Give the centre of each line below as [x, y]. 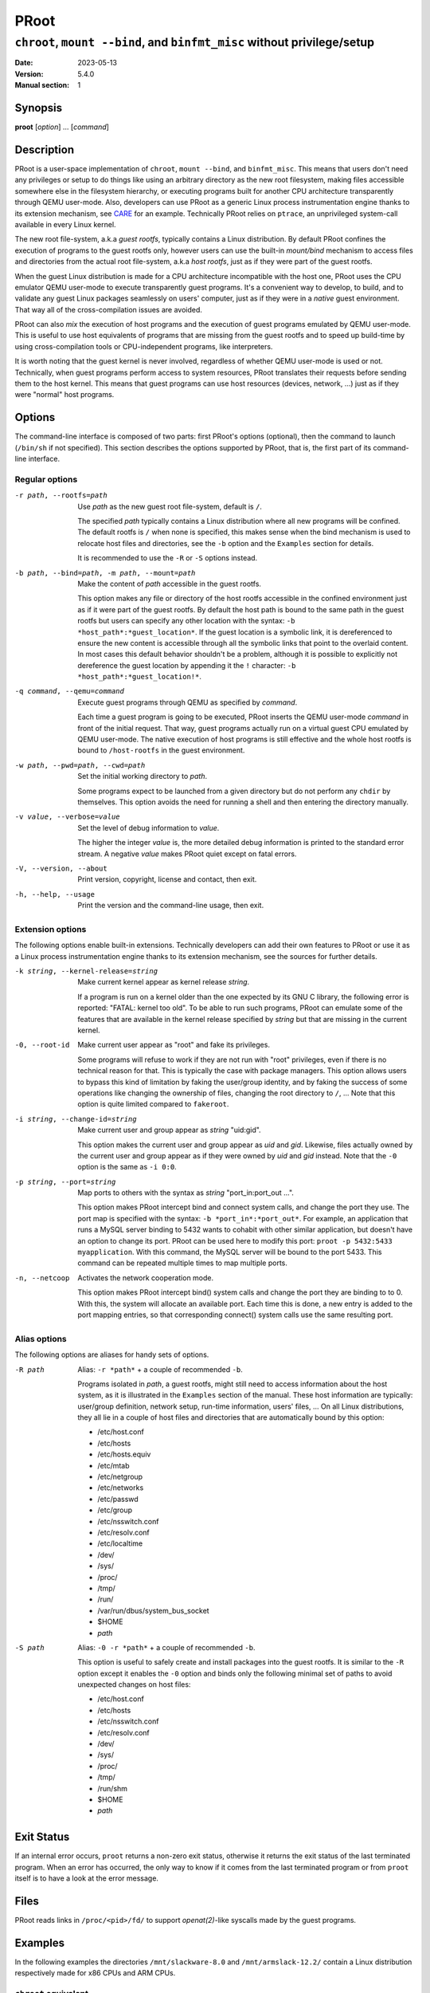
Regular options [46, 479]
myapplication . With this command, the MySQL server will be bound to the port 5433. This [230, 1252]
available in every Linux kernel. [65, 224]
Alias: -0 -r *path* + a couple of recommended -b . [166, 1647]
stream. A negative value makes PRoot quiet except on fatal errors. [187, 854]
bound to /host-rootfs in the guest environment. [161, 750]
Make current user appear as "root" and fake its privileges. [174, 1045]
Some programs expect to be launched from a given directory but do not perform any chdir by [234, 791]
